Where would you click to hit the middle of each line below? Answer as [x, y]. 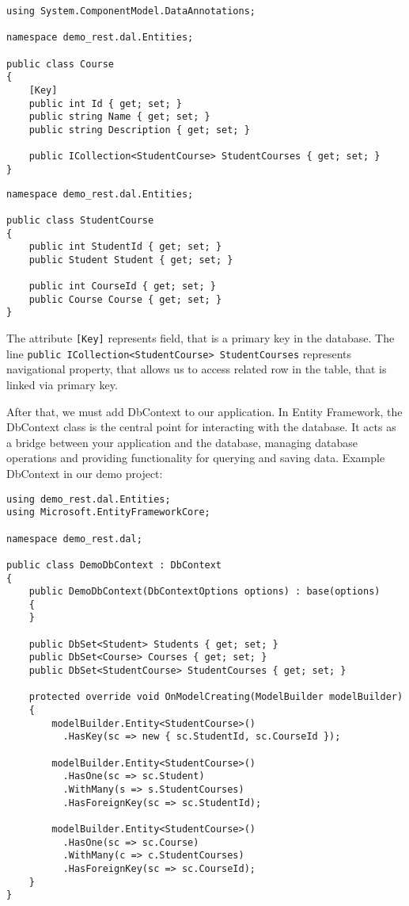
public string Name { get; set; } [119, 117]
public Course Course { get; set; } [125, 299]
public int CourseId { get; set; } [122, 287]
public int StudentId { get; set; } [125, 247]
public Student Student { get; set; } [131, 260]
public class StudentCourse [80, 220]
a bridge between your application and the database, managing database [182, 442]
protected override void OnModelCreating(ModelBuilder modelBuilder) [216, 697]
